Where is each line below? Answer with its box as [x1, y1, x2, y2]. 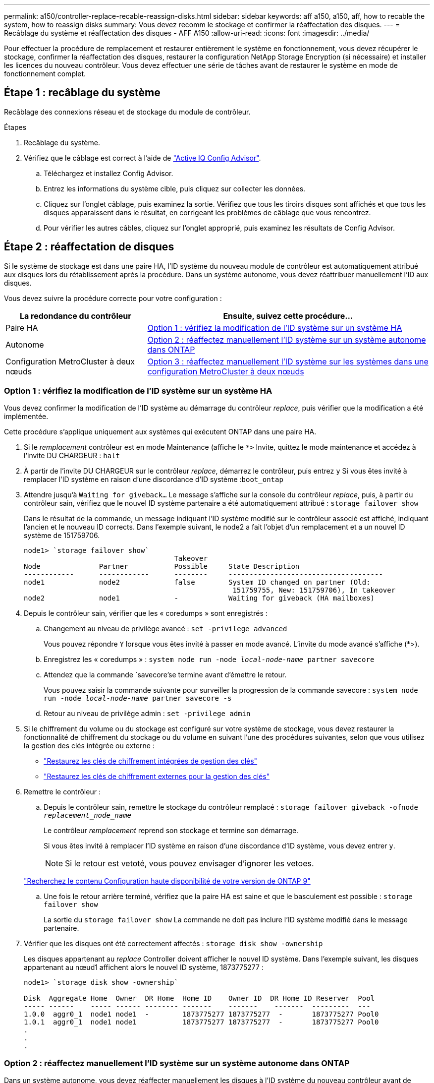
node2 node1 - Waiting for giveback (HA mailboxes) [24, 594, 375, 602]
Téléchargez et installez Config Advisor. [44, 169, 173, 178]
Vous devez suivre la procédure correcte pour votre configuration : [4, 294, 222, 302]
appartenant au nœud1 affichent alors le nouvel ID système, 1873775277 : [24, 963, 264, 972]
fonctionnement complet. [4, 69, 86, 78]
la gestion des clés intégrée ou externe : [24, 741, 155, 750]
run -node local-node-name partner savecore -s [44, 694, 232, 703]
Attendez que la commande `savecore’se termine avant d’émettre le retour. [44, 670, 287, 679]
